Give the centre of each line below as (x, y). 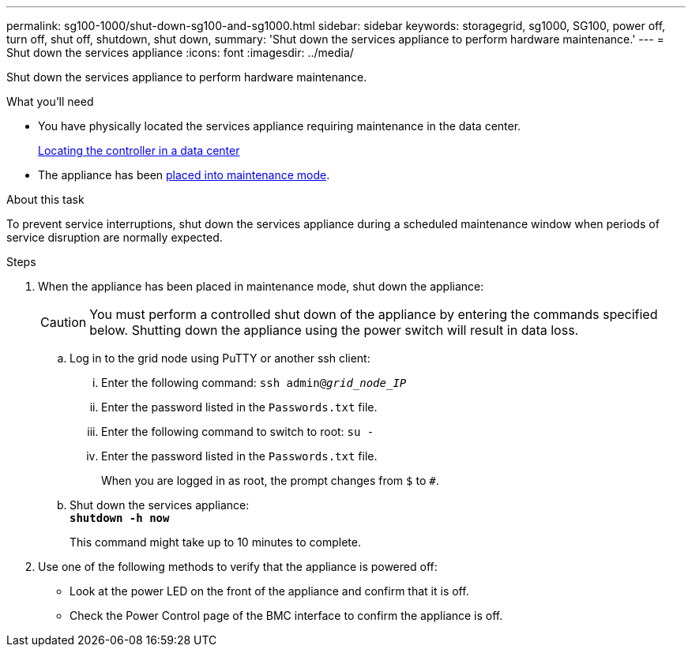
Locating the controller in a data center (139, 150)
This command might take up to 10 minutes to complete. (215, 542)
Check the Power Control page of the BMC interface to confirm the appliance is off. (286, 615)
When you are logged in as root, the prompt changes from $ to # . (270, 480)
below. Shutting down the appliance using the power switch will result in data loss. (334, 330)
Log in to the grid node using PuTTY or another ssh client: (220, 358)
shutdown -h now (120, 518)
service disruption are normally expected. (115, 237)
